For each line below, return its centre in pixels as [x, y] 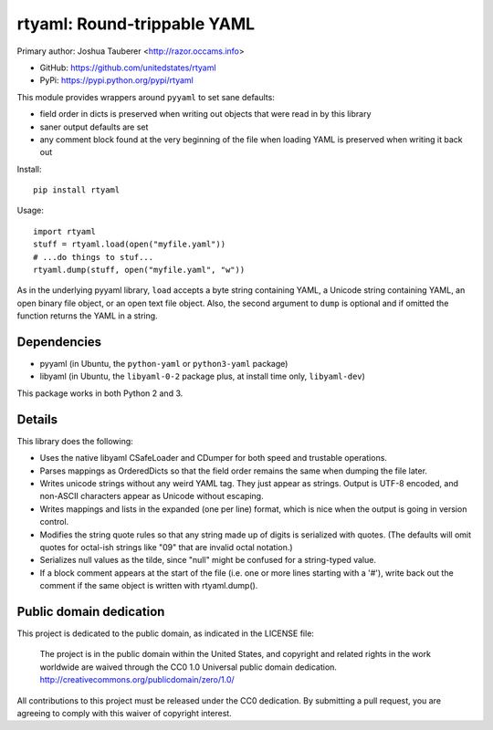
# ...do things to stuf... [94, 257]
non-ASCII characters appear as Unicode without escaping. [152, 496]
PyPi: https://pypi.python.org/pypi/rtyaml [116, 80]
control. [54, 522]
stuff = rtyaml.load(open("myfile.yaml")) [130, 245]
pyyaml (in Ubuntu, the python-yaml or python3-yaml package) [164, 364]
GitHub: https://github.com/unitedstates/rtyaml [128, 68]
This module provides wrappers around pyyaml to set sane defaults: [146, 97]
